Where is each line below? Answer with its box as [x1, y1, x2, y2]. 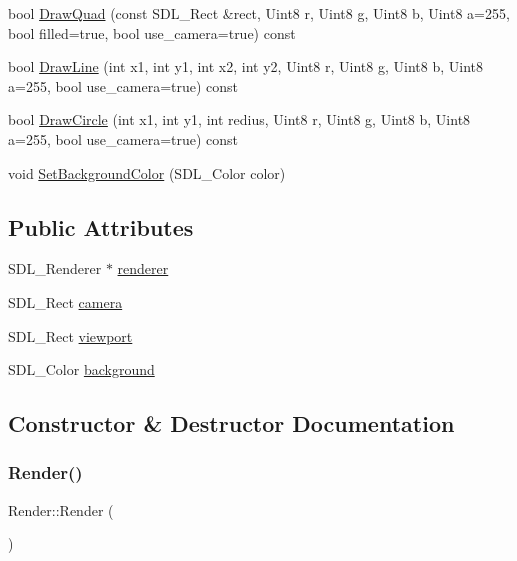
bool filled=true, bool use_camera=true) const [8, 22, 296, 43]
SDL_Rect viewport [8, 325, 133, 346]
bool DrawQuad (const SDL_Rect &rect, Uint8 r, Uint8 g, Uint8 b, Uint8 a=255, [8, 3, 510, 23]
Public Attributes [8, 211, 194, 242]
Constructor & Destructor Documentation [8, 408, 455, 439]
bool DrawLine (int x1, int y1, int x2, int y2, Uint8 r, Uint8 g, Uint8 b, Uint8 [8, 56, 483, 77]
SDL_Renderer [8, 258, 102, 279]
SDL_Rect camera [8, 291, 123, 312]
